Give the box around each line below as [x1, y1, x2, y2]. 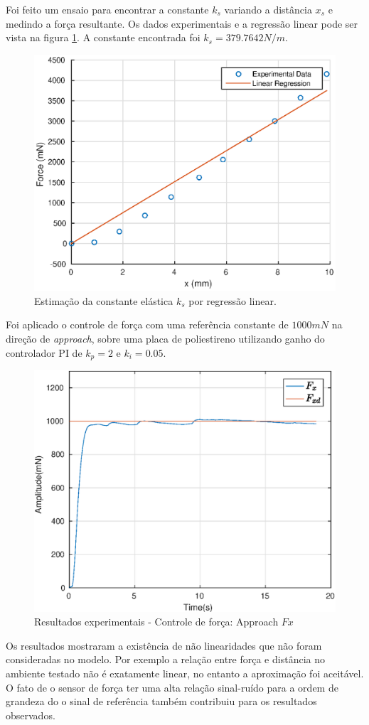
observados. [6, 707, 55, 722]
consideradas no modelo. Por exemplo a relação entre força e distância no [6, 652, 325, 667]
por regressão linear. [188, 293, 277, 308]
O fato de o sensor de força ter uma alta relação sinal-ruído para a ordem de [6, 680, 338, 694]
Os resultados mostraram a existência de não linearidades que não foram [6, 638, 322, 652]
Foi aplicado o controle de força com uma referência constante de [6, 317, 289, 332]
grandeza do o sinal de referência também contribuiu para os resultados [6, 694, 317, 709]
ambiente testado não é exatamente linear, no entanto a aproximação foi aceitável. [6, 666, 364, 680]
